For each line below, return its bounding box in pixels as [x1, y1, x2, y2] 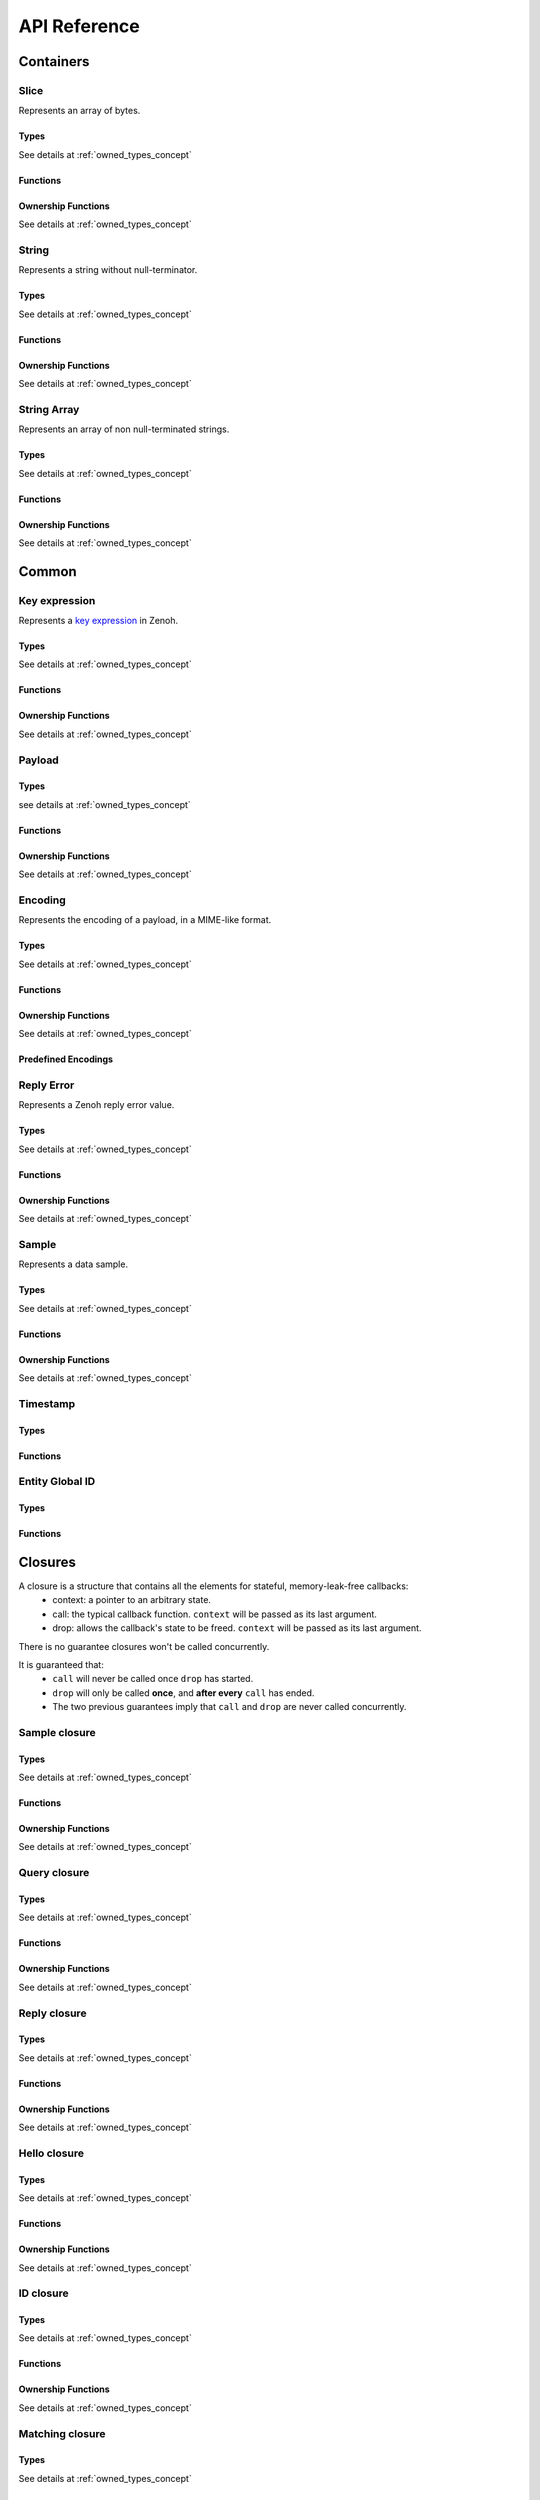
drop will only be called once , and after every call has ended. [52, 1686, 315, 1699]
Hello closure [18, 2146, 85, 2160]
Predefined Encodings [18, 1053, 114, 1065]
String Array [18, 402, 80, 416]
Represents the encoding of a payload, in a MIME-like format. [18, 914, 272, 926]
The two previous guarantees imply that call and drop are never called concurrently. [52, 1701, 407, 1713]
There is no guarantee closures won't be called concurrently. [18, 1640, 270, 1652]
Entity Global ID [18, 1475, 96, 1489]
